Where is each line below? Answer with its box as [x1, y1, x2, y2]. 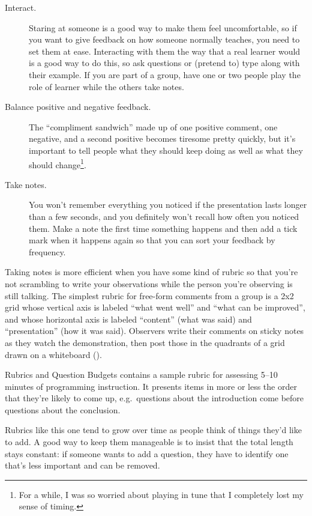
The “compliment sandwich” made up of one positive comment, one [29, 120, 278, 133]
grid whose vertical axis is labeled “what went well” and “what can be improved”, [5, 301, 305, 314]
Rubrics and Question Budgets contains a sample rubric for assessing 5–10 [5, 368, 278, 381]
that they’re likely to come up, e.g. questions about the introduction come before [5, 392, 304, 404]
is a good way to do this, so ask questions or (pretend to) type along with [29, 56, 300, 69]
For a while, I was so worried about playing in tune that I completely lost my [19, 488, 304, 500]
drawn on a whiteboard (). [5, 348, 102, 360]
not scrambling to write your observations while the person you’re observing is [5, 277, 293, 290]
